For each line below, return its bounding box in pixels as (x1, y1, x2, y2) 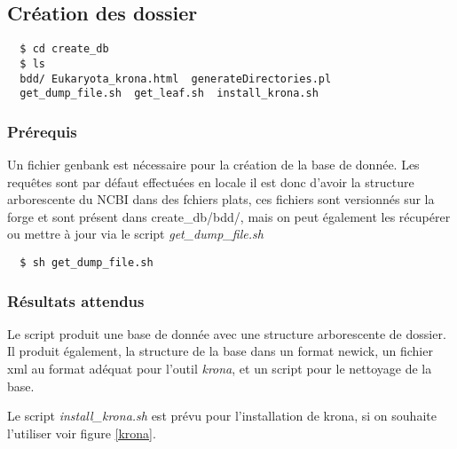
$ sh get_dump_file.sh (20, 256, 154, 270)
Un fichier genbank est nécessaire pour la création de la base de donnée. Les (7, 155, 420, 174)
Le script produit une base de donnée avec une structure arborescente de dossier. (7, 324, 446, 343)
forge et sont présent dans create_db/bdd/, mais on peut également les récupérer (7, 207, 451, 225)
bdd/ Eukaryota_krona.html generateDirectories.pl (20, 72, 332, 85)
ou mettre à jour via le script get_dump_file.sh (7, 224, 264, 243)
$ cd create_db (20, 43, 109, 56)
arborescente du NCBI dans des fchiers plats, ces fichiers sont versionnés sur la (7, 190, 435, 209)
